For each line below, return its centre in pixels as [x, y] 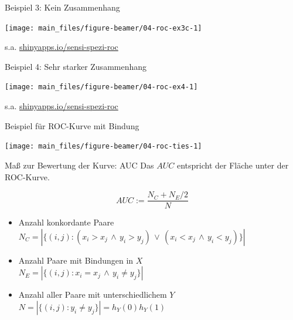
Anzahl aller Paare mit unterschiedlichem [93, 294]
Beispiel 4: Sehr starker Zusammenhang [76, 66]
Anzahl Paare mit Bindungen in [76, 260]
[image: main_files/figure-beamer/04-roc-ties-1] [103, 146]
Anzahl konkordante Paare [66, 222]
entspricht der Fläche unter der [233, 165]
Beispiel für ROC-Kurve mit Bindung [72, 125]
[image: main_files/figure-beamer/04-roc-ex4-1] [101, 87]
